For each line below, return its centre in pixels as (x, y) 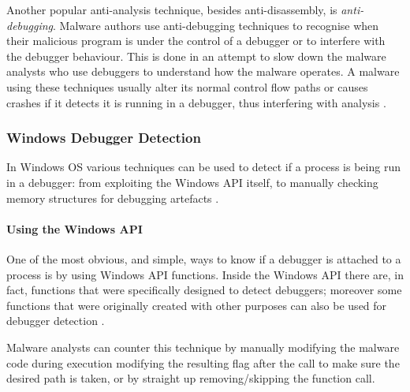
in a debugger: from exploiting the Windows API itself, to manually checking (192, 182)
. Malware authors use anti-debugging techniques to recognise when (216, 25)
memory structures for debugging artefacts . (113, 198)
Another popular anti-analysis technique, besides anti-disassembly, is (172, 9)
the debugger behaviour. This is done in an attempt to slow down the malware (196, 56)
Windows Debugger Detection (104, 138)
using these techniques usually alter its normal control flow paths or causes (187, 86)
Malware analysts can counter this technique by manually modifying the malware (203, 347)
